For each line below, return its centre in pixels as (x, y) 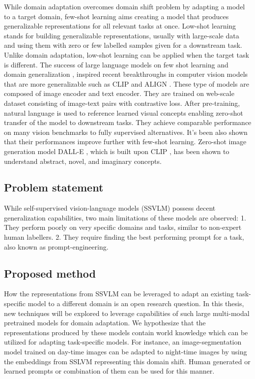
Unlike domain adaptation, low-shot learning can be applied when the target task (127, 54)
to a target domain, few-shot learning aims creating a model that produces (116, 16)
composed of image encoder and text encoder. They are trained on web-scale (119, 93)
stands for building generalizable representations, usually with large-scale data (122, 35)
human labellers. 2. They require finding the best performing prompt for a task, (124, 237)
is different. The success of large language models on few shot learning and (116, 64)
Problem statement (54, 187)
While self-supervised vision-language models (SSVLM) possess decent (110, 208)
